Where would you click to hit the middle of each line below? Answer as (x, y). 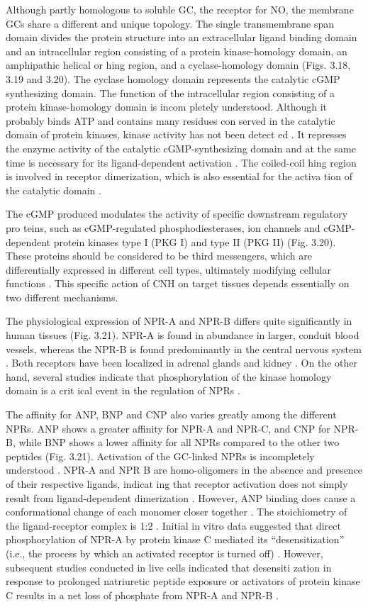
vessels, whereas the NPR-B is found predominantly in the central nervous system (184, 349)
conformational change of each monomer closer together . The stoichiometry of (177, 512)
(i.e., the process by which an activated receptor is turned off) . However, (165, 553)
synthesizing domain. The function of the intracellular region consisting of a (171, 93)
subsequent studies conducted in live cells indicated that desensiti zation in (169, 567)
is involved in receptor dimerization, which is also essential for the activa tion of (179, 176)
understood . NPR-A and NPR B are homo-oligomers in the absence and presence (184, 470)
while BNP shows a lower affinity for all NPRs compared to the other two (179, 442)
